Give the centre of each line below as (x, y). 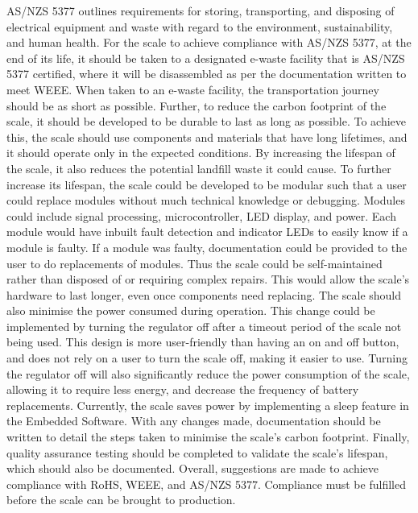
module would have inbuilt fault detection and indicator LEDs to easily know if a (207, 232)
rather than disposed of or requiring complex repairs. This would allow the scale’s (208, 279)
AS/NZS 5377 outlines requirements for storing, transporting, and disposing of (201, 10)
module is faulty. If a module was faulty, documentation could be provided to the (207, 247)
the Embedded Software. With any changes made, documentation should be (194, 421)
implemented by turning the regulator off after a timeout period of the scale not (204, 326)
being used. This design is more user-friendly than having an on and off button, (203, 342)
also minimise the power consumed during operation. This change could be (191, 310)
